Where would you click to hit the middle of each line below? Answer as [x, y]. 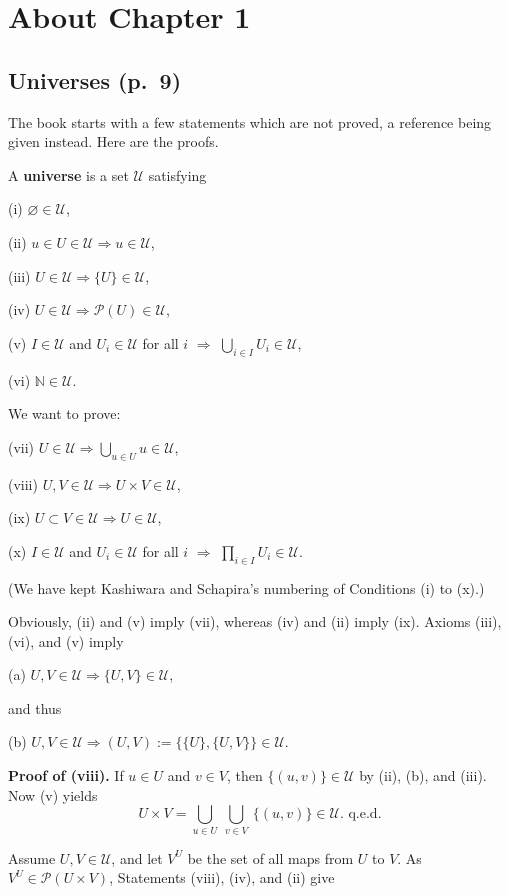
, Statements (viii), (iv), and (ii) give [222, 877]
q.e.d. [365, 814]
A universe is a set [68, 174]
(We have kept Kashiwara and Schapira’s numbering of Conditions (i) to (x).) [246, 587]
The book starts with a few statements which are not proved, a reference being [250, 121]
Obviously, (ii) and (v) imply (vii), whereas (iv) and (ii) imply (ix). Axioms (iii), [255, 621]
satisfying [177, 174]
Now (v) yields [53, 794]
